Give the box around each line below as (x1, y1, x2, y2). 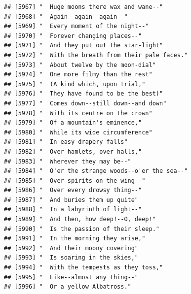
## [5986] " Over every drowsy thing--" (4, 187, 142, 194)
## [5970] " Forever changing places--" (4, 32, 142, 39)
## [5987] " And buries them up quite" (4, 196, 139, 203)
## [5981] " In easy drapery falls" (4, 138, 128, 146)
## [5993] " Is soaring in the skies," (4, 254, 139, 261)
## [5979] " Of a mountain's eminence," (4, 119, 142, 127)
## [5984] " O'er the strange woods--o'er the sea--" (4, 167, 188, 175)
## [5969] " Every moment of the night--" (4, 23, 149, 30)
